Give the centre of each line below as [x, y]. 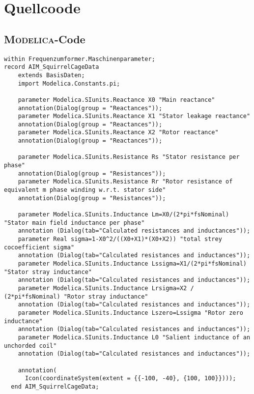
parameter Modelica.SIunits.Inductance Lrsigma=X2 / [106, 288]
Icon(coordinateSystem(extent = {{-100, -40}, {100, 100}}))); [130, 379]
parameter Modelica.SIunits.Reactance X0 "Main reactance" [116, 100]
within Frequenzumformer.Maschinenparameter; [80, 59]
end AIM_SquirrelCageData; [55, 386]
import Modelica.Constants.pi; [69, 83]
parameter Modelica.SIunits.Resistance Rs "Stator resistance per [129, 157]
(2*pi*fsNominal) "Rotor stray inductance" [76, 296]
